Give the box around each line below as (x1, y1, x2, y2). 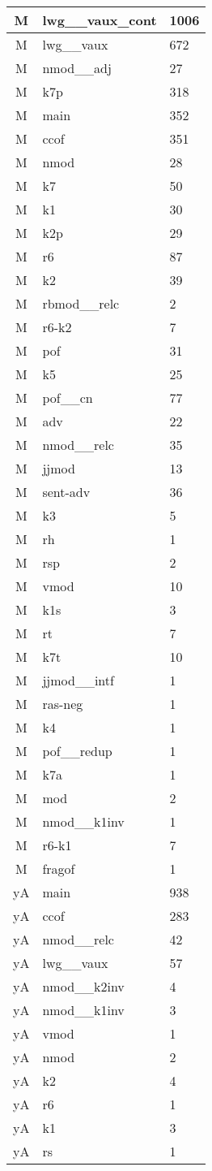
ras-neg (42, 694, 83, 713)
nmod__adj (42, 58, 112, 77)
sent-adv (42, 482, 91, 501)
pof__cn (42, 388, 93, 407)
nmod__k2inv (42, 977, 125, 996)
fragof (42, 859, 75, 878)
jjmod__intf (42, 671, 114, 689)
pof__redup (42, 741, 112, 760)
